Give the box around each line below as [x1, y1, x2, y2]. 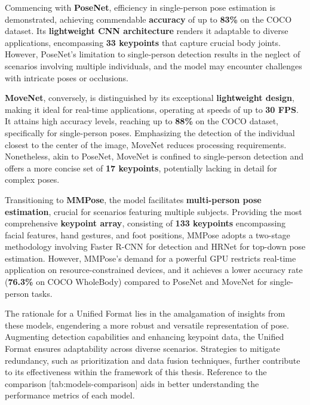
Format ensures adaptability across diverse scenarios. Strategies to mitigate [5, 342, 280, 355]
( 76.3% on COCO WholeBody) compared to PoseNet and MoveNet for [5, 275, 268, 288]
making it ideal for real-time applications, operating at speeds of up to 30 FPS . [5, 103, 299, 115]
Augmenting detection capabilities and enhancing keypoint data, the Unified [5, 330, 284, 343]
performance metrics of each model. [5, 389, 135, 401]
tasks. [31, 287, 53, 299]
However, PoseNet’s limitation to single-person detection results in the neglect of [5, 48, 300, 60]
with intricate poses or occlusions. [5, 71, 128, 84]
